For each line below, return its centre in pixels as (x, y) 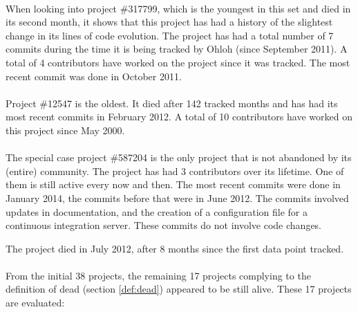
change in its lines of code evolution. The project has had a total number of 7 (170, 35)
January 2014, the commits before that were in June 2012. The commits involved (177, 198)
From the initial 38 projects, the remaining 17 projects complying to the (158, 275)
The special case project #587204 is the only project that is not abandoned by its (179, 157)
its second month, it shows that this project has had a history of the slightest (169, 22)
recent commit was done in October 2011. (94, 76)
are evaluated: (35, 303)
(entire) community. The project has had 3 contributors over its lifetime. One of (175, 171)
